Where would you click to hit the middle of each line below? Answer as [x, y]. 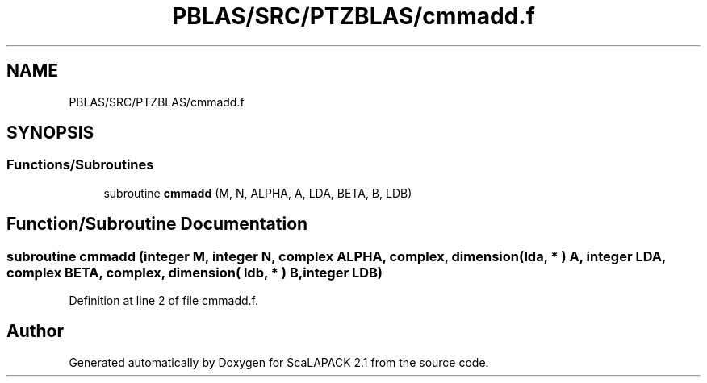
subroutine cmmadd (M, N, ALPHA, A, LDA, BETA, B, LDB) [258, 193]
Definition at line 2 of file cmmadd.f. [164, 301]
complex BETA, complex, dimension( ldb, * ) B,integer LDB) [195, 272]
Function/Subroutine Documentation [157, 224]
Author [35, 331]
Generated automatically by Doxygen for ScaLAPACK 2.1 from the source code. [279, 362]
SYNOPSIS [50, 133]
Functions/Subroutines [80, 165]
